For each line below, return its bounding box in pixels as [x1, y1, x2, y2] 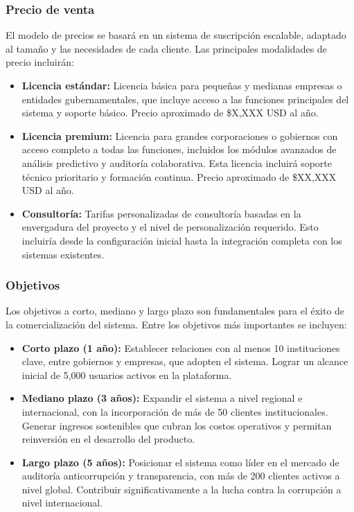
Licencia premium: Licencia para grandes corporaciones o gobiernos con [21, 128, 338, 143]
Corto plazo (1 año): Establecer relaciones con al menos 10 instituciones [21, 340, 340, 355]
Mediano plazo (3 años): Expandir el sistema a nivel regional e [21, 391, 303, 405]
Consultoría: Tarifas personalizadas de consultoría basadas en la [21, 206, 301, 220]
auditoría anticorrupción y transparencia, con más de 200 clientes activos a [21, 468, 340, 483]
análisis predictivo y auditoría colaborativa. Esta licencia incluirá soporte [21, 155, 332, 170]
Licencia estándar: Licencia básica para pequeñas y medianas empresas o [21, 78, 342, 92]
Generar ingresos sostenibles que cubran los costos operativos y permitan [21, 418, 332, 432]
